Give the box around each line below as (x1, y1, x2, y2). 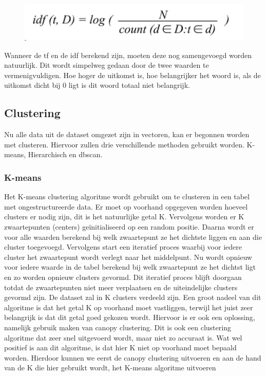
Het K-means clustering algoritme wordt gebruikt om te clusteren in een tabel (4, 191, 250, 202)
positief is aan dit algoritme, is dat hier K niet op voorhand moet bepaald (4, 342, 237, 353)
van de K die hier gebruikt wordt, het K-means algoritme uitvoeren (4, 362, 216, 373)
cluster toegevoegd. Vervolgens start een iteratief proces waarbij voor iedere (4, 241, 242, 252)
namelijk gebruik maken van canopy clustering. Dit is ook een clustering (4, 322, 231, 332)
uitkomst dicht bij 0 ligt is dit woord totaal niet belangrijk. (4, 80, 190, 90)
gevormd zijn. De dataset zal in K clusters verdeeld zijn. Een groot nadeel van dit (4, 292, 261, 303)
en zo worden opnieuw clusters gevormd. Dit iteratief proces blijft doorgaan (4, 272, 242, 283)
